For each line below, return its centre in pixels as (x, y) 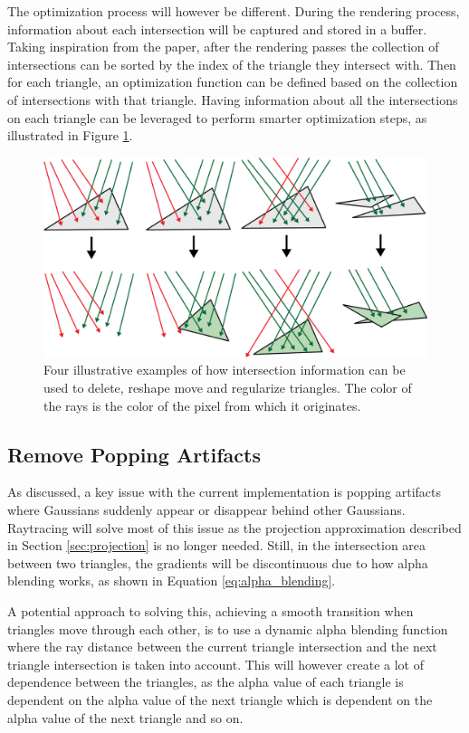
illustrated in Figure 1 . (70, 135)
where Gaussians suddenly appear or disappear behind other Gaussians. (206, 510)
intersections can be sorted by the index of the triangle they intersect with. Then (232, 64)
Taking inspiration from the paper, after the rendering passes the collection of (223, 47)
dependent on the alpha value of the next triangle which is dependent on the (220, 699)
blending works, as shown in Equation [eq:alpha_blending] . (172, 581)
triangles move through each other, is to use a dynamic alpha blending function (228, 628)
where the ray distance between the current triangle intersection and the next (222, 647)
